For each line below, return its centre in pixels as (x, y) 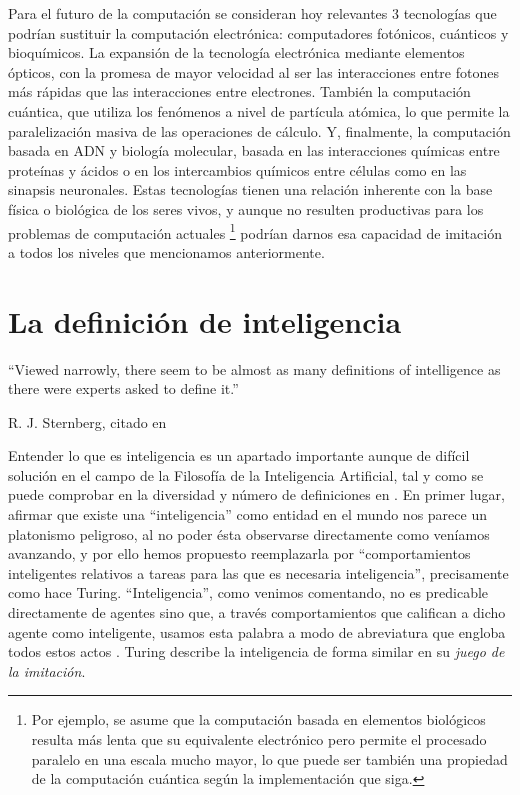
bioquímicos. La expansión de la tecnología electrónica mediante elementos (236, 52)
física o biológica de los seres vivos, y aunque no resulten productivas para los (246, 208)
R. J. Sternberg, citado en (87, 421)
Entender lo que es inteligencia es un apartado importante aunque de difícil (239, 455)
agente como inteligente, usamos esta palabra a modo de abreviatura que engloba (257, 631)
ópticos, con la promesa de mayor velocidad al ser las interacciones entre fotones (253, 71)
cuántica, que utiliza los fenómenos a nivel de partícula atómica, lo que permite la (259, 110)
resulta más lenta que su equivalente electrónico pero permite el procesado (259, 739)
